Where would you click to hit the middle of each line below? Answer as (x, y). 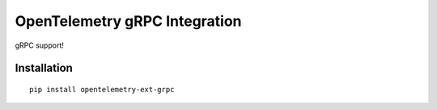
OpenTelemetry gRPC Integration (128, 21)
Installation (44, 68)
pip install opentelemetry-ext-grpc (102, 89)
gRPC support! (40, 45)
